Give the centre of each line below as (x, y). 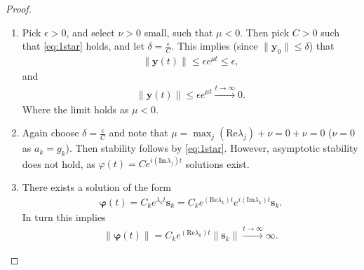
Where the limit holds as (75, 109)
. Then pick (265, 32)
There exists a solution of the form (97, 187)
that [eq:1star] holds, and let (83, 46)
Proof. (19, 8)
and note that (139, 133)
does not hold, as (59, 163)
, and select (90, 32)
